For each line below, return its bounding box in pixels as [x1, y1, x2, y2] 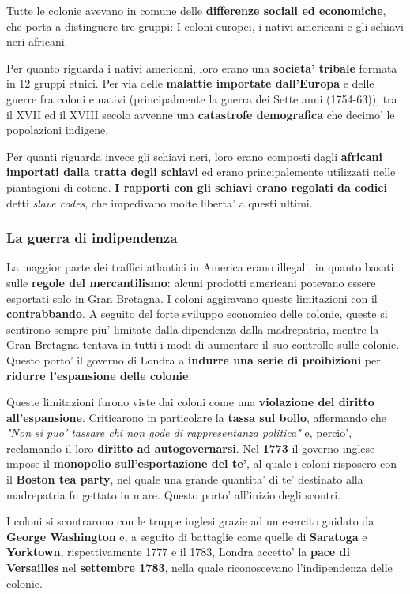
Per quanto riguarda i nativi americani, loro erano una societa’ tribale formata [6, 59, 397, 76]
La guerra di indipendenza [6, 228, 178, 248]
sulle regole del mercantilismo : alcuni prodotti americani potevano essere [6, 274, 376, 290]
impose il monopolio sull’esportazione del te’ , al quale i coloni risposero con [6, 455, 397, 472]
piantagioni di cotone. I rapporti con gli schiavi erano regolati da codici [6, 178, 387, 195]
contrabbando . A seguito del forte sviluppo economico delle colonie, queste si [6, 305, 388, 322]
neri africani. [6, 33, 68, 50]
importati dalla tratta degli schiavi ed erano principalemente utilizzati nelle [6, 163, 396, 180]
